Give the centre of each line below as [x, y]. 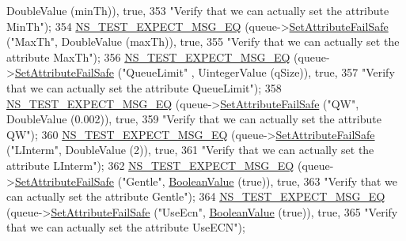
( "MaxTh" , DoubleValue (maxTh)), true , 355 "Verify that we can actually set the [203, 41]
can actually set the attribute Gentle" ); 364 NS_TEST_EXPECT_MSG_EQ [196, 196]
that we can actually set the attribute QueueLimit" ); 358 [144, 87]
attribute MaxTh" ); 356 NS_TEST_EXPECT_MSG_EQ [148, 56]
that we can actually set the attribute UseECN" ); [126, 227]
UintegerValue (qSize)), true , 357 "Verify [296, 72]
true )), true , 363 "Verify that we [320, 181]
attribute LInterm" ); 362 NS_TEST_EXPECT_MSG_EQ [150, 165]
